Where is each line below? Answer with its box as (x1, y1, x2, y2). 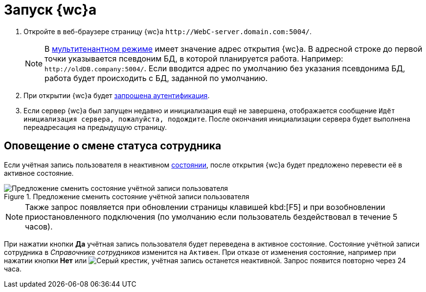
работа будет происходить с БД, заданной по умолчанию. (45, 73, 268, 83)
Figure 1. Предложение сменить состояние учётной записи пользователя (4, 192, 249, 201)
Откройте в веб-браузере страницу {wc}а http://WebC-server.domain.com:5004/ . (23, 27, 312, 36)
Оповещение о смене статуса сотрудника (4, 140, 222, 152)
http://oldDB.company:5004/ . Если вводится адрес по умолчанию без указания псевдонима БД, (45, 63, 405, 73)
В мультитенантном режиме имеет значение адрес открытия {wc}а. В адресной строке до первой (45, 43, 423, 54)
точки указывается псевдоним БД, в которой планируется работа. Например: (45, 53, 343, 63)
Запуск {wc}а (4, 1, 97, 18)
